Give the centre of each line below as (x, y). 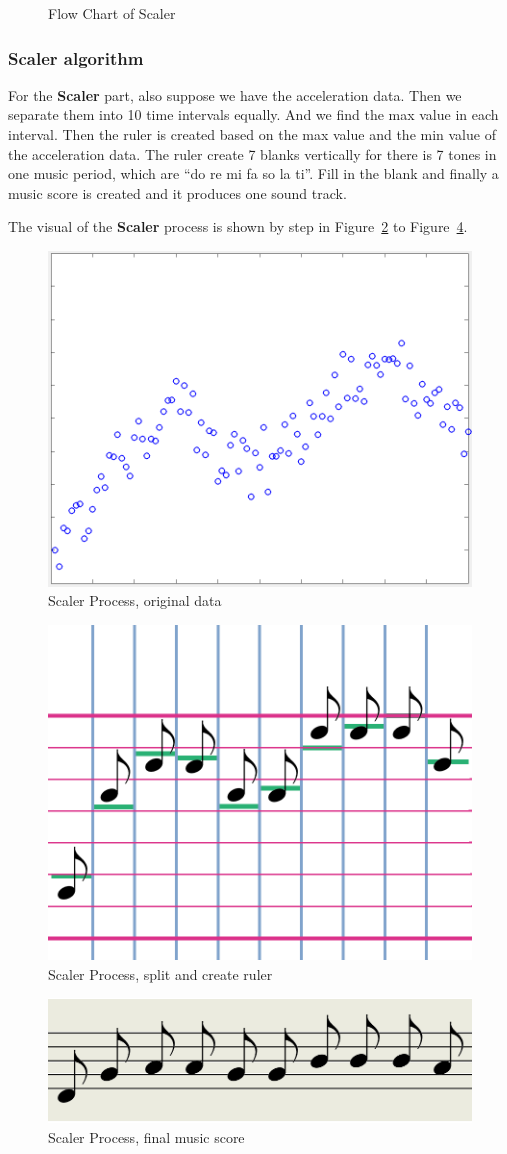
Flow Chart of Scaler (112, 13)
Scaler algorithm (76, 57)
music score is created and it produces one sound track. (177, 192)
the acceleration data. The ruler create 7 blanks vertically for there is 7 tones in (252, 153)
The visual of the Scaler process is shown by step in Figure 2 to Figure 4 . (238, 226)
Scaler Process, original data (135, 600)
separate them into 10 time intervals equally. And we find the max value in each (253, 114)
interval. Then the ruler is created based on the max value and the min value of (252, 134)
